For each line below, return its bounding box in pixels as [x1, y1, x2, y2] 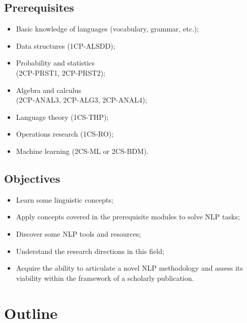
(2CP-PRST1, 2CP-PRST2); [16, 67, 106, 78]
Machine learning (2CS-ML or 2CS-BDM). [16, 145, 149, 156]
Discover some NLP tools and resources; [16, 228, 141, 239]
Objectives [4, 170, 60, 186]
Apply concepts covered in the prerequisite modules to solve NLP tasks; [16, 211, 240, 222]
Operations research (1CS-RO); [16, 128, 114, 139]
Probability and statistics [16, 57, 95, 68]
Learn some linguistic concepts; [16, 194, 113, 205]
